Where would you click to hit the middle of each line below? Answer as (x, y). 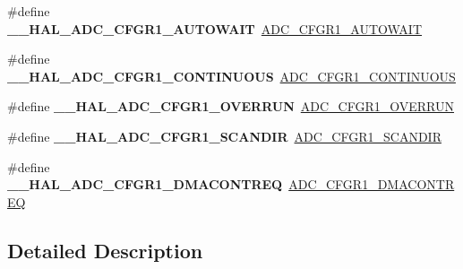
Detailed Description (105, 250)
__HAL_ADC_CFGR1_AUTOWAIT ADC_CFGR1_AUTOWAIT (214, 28)
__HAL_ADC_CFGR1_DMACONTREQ (145, 184)
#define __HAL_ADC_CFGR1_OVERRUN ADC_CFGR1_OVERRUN (231, 106)
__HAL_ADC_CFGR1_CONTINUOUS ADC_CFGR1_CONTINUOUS (231, 76)
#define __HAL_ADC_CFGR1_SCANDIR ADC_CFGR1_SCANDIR (224, 136)
